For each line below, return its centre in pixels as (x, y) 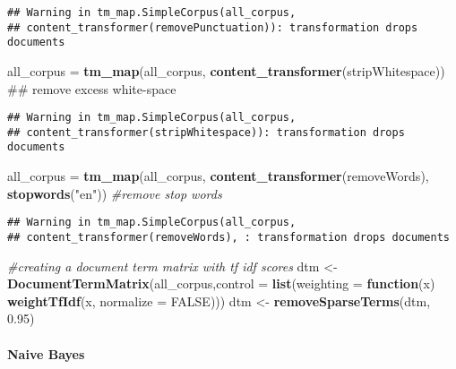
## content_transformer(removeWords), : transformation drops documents (228, 237)
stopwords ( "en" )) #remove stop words (115, 193)
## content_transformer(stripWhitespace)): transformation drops (206, 132)
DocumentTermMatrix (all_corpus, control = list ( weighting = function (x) (221, 283)
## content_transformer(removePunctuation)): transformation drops (213, 27)
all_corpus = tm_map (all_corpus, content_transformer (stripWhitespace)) (226, 70)
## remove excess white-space (92, 88)
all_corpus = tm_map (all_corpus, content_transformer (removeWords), (218, 176)
